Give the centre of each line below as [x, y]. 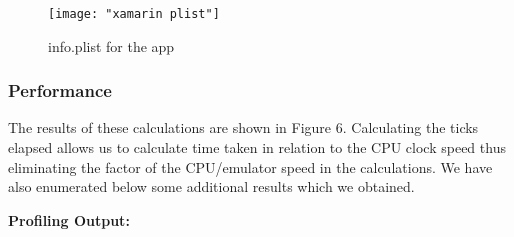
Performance [60, 90]
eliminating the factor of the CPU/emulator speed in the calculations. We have [250, 166]
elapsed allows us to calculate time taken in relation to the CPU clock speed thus [257, 147]
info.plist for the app [111, 45]
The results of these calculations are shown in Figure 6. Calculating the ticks [243, 127]
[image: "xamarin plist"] [134, 14]
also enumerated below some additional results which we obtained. [211, 186]
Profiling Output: [69, 219]
